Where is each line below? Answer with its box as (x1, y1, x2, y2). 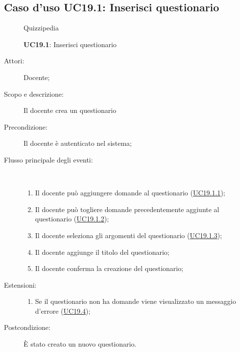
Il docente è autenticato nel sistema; (24, 138, 132, 148)
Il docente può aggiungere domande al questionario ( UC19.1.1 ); (35, 188, 225, 198)
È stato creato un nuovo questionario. (24, 339, 137, 349)
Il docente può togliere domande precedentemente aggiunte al (35, 204, 219, 214)
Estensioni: (4, 279, 37, 290)
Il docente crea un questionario (24, 105, 117, 115)
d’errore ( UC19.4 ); (35, 305, 91, 316)
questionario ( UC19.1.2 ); (35, 214, 109, 224)
